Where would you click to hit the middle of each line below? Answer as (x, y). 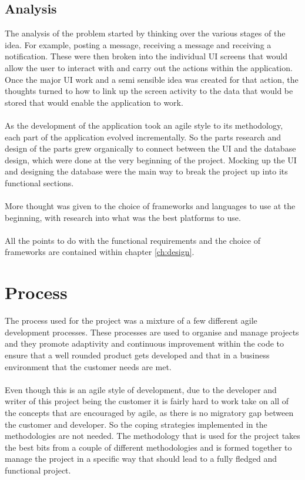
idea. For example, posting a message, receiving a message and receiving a (138, 44)
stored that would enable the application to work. (94, 102)
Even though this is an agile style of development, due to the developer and (141, 389)
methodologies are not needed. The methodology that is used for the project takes (152, 436)
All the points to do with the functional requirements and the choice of (133, 240)
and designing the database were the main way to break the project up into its (146, 171)
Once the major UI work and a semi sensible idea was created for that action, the (152, 79)
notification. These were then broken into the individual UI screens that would (146, 56)
